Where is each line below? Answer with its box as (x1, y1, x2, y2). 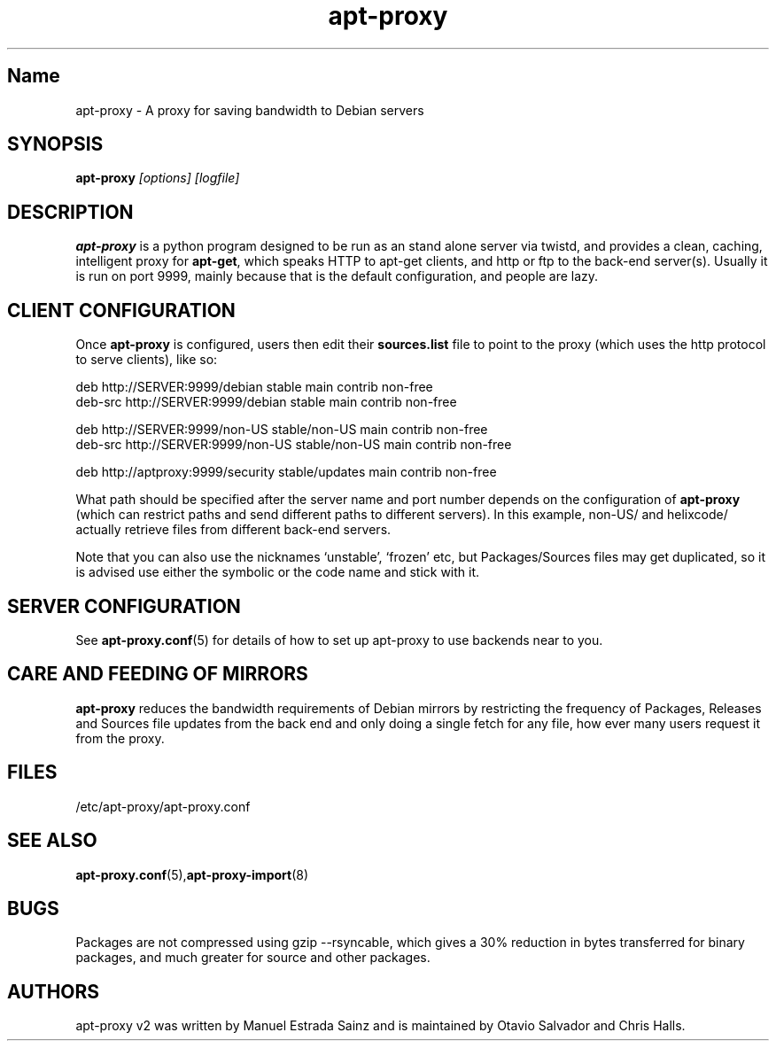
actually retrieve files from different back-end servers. (75, 522, 392, 538)
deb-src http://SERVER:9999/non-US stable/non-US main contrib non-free (75, 437, 512, 453)
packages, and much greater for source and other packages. (75, 950, 431, 966)
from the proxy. (75, 730, 165, 746)
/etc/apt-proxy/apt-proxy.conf (75, 798, 251, 814)
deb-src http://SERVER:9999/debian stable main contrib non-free (75, 394, 457, 410)
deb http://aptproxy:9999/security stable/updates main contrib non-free (75, 464, 497, 480)
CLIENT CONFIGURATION (7, 299, 236, 322)
